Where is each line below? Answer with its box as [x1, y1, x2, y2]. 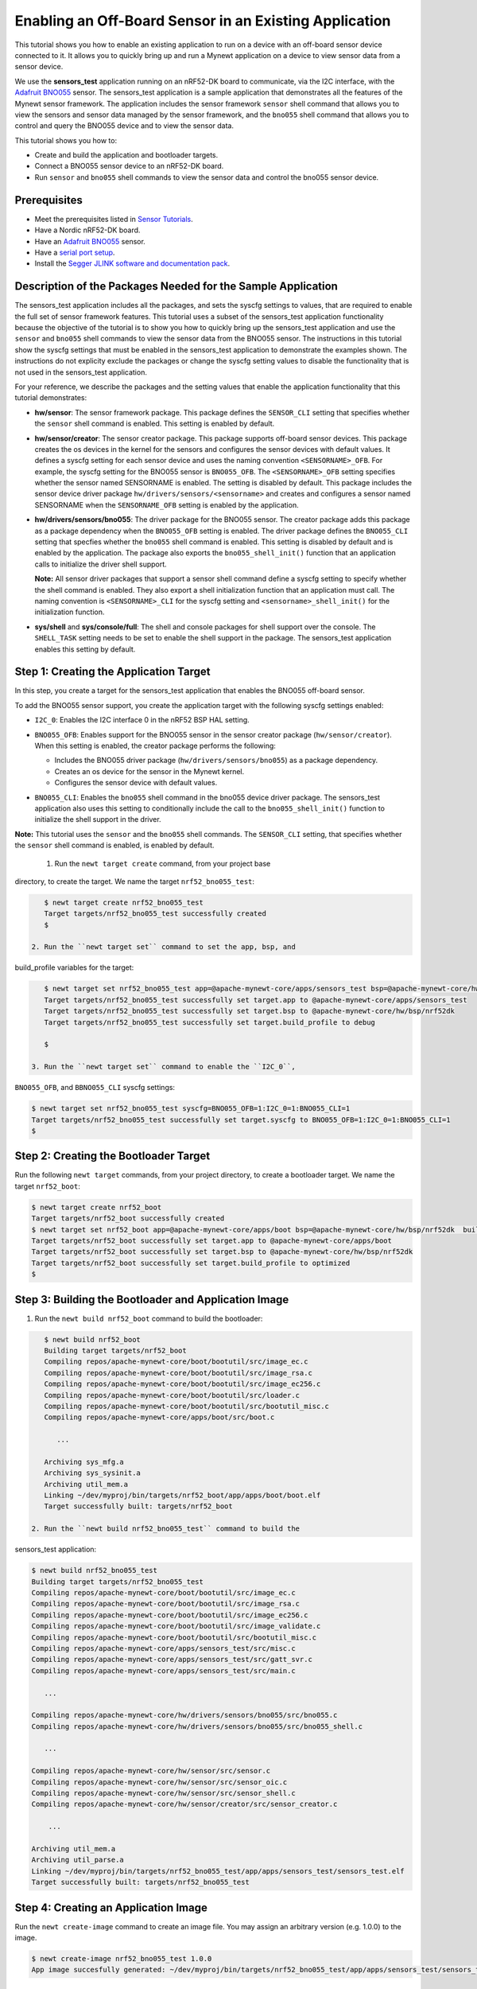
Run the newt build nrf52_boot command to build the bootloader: [34, 1314, 263, 1323]
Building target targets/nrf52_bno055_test [31, 1577, 204, 1586]
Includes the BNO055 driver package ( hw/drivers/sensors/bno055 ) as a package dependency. [54, 756, 378, 765]
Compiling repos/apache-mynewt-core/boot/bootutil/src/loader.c [44, 1391, 301, 1399]
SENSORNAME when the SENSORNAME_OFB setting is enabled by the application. [34, 500, 299, 509]
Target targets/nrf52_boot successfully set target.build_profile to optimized [31, 1258, 351, 1267]
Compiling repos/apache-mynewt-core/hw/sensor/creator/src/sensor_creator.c [31, 1800, 338, 1809]
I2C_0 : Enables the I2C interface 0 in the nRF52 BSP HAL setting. [34, 715, 250, 725]
